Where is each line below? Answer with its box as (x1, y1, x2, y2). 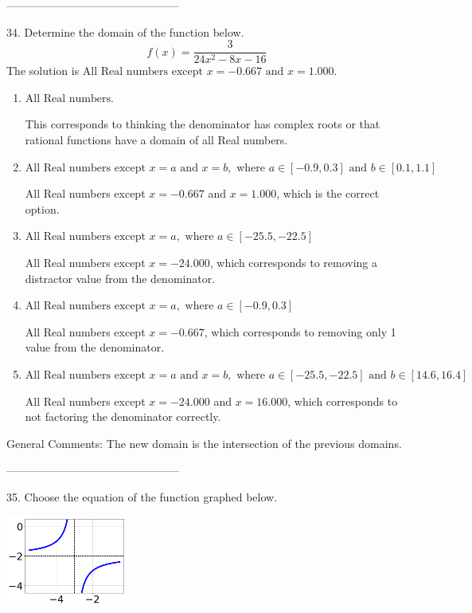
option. (25, 200, 60, 217)
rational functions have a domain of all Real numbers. (25, 132, 288, 148)
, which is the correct (276, 185, 380, 202)
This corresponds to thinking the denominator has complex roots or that (25, 116, 380, 132)
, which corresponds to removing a (209, 254, 378, 270)
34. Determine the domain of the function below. (6, 23, 244, 40)
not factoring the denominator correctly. (25, 408, 221, 425)
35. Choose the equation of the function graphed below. (6, 488, 278, 505)
